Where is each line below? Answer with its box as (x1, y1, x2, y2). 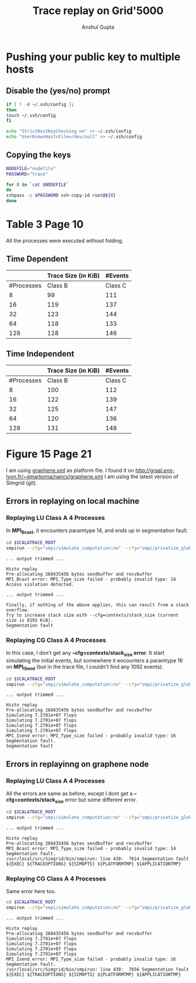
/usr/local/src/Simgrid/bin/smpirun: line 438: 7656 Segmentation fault (6, 966, 190, 972)
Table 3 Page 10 (6, 218, 84, 231)
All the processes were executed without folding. (6, 237, 124, 244)
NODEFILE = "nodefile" (6, 165, 57, 171)
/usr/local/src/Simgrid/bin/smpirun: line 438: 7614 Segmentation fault (6, 856, 190, 862)
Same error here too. (6, 887, 57, 894)
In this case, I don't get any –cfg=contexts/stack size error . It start (6, 649, 164, 658)
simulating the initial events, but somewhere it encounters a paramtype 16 (6, 657, 183, 664)
